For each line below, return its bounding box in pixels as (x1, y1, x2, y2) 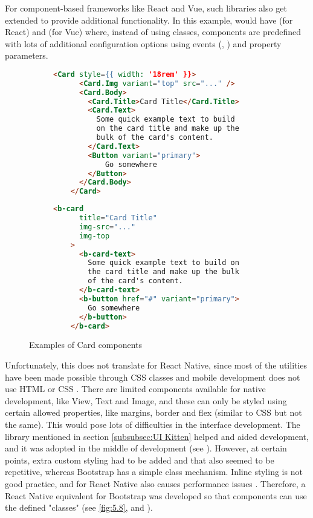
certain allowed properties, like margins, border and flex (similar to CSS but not (5, 406, 302, 419)
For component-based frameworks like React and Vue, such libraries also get (5, 2, 287, 14)
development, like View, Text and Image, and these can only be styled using (5, 394, 287, 407)
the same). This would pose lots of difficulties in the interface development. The (5, 418, 300, 431)
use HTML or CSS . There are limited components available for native (5, 382, 266, 395)
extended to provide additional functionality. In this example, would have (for (5, 13, 293, 26)
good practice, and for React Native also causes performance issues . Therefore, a (5, 477, 306, 490)
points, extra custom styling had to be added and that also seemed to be (5, 453, 274, 466)
